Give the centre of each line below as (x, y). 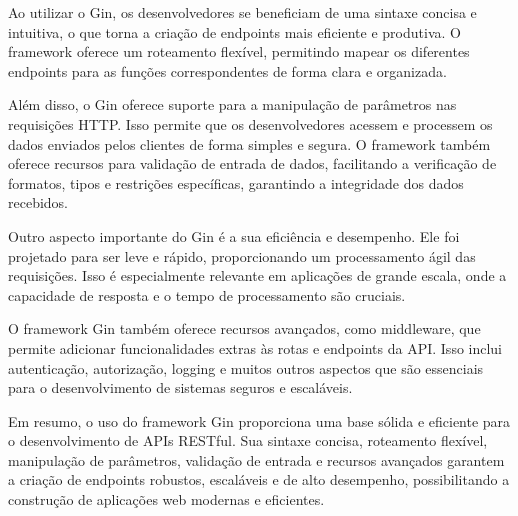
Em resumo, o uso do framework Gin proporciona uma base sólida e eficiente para (259, 420)
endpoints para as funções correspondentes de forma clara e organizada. (227, 70)
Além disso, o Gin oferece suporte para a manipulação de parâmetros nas (232, 104)
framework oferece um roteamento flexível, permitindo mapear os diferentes (239, 51)
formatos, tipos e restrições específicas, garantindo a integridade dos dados (236, 182)
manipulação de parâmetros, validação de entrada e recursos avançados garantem (256, 459)
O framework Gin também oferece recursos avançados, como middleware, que (244, 328)
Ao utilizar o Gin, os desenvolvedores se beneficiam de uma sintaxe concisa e (242, 12)
